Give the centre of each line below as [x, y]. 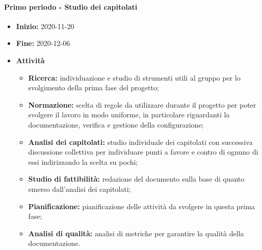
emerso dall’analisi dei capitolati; [80, 189]
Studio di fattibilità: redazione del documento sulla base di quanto [136, 179]
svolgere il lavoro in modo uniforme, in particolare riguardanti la [129, 115]
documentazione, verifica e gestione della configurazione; [116, 124]
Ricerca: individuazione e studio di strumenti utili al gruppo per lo [134, 77]
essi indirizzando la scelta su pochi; [83, 161]
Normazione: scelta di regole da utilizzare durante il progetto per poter [142, 104]
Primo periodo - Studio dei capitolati [71, 6]
